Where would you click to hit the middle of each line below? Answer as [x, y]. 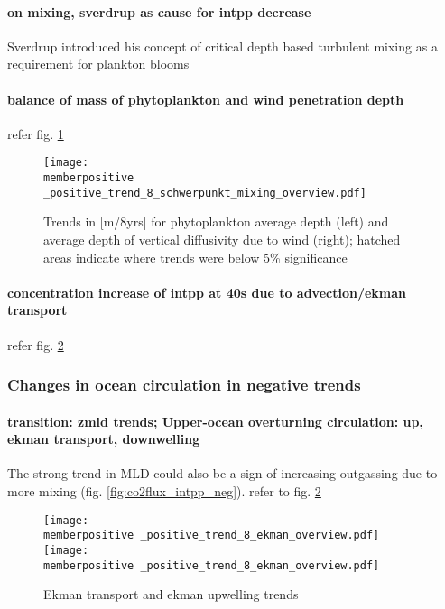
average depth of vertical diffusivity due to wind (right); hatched [222, 239]
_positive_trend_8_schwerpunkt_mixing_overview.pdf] [205, 193]
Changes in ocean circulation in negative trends [184, 385]
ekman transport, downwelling [104, 439]
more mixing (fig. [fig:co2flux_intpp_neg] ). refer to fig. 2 [164, 490]
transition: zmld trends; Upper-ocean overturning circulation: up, [215, 421]
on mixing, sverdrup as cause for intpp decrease [159, 11]
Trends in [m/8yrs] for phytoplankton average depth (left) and [216, 221]
